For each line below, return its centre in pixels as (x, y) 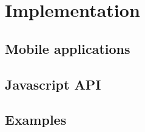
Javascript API (53, 84)
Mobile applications (68, 48)
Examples (36, 120)
